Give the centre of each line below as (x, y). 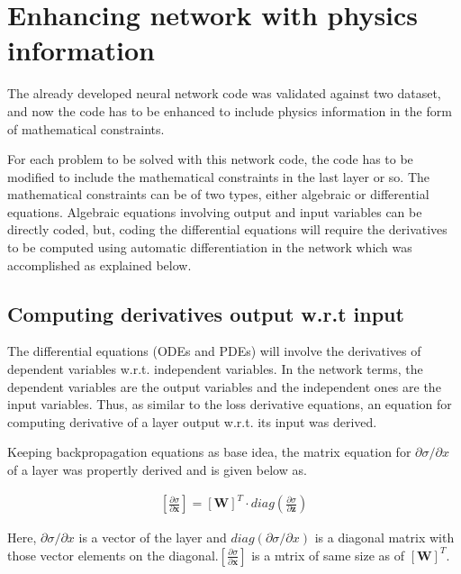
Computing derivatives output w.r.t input (206, 313)
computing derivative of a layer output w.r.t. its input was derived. (192, 421)
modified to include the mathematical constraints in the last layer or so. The (219, 176)
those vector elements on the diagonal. (113, 555)
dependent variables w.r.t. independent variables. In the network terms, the (215, 369)
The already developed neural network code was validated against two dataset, (224, 93)
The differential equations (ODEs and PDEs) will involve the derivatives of (214, 351)
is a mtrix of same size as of (328, 555)
